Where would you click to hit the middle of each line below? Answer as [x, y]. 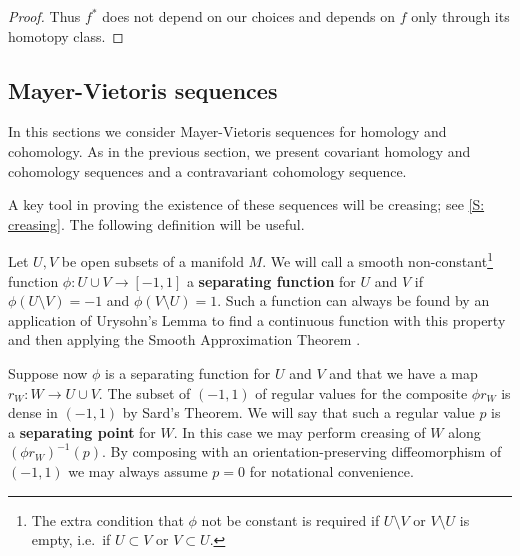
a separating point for [82, 431]
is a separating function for [188, 372]
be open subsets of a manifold [152, 261]
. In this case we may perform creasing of [299, 431]
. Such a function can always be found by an [353, 300]
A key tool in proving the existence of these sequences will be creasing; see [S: [246, 204]
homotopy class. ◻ [66, 35]
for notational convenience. [331, 470]
